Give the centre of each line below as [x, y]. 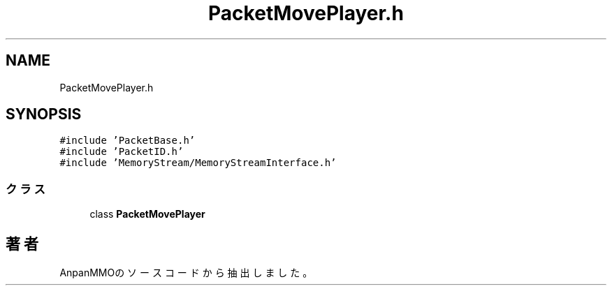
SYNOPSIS [44, 114]
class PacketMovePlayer [147, 214]
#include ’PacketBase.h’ [127, 141]
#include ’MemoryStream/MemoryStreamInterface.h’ [198, 163]
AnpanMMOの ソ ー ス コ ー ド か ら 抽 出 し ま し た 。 [186, 273]
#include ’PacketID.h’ [122, 152]
